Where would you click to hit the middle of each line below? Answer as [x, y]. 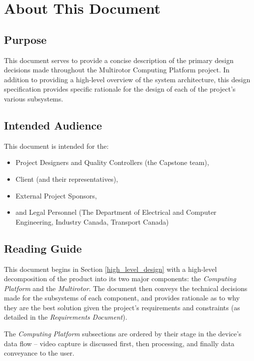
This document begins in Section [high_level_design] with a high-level [111, 269]
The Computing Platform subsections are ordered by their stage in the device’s [123, 334]
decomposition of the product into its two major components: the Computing [120, 279]
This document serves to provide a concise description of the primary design [119, 60]
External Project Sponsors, [56, 195]
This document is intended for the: [56, 146]
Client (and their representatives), [67, 179]
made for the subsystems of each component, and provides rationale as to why [122, 298]
